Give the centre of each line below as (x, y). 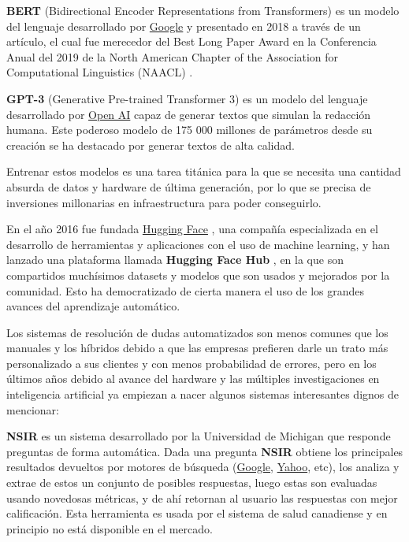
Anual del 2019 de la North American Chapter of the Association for (173, 56)
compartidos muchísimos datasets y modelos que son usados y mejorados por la (198, 275)
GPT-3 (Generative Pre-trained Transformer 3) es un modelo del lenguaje (187, 98)
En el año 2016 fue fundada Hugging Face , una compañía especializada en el (192, 229)
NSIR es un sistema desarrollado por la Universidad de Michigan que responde (199, 436)
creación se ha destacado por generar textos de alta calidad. (151, 145)
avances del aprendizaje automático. (93, 306)
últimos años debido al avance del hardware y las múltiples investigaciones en (193, 379)
